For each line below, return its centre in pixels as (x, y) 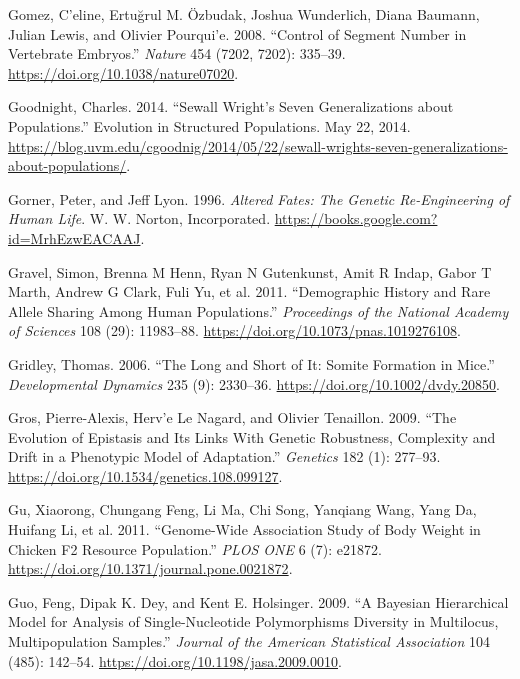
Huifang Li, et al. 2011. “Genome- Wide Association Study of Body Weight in (244, 529)
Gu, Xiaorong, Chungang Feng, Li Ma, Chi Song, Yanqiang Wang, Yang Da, (242, 509)
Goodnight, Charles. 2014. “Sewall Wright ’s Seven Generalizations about (231, 106)
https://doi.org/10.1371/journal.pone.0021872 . (150, 568)
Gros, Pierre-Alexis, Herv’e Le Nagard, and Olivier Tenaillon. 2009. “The (232, 417)
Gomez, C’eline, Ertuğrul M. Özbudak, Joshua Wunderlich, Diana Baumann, (244, 14)
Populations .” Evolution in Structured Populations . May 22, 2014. (209, 125)
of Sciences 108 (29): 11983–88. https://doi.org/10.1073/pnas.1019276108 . (234, 330)
